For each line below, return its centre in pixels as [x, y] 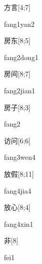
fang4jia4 [18, 190]
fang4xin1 [19, 224]
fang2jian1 [20, 90]
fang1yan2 [19, 24]
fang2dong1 [21, 57]
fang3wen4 [20, 157]
